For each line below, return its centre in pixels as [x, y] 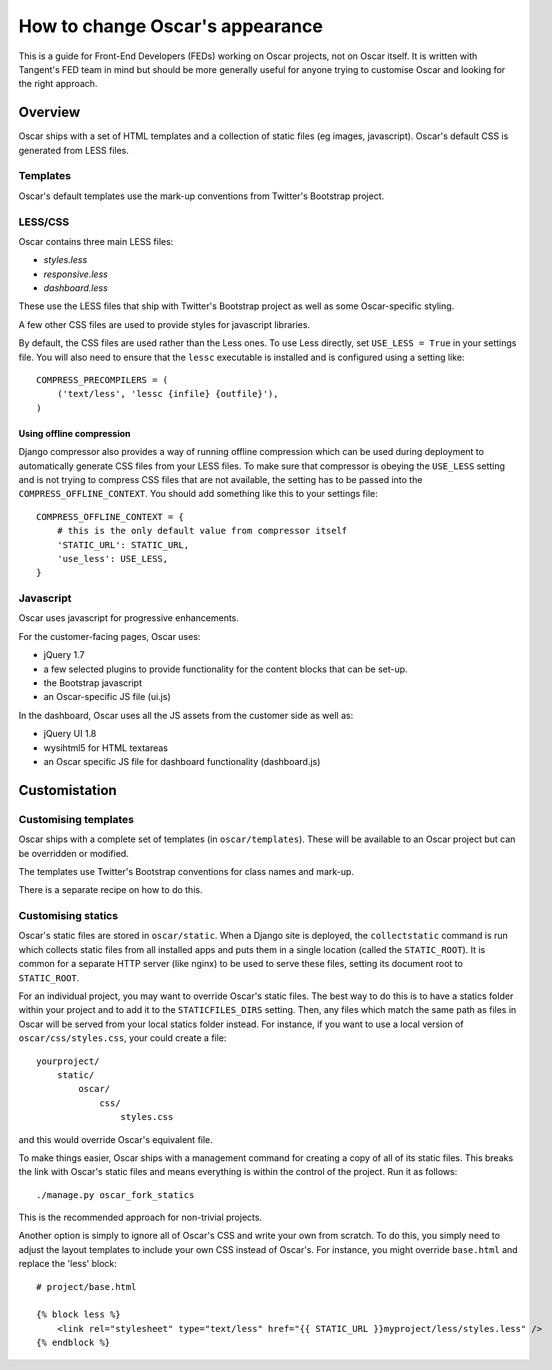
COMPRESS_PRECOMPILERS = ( [102, 380]
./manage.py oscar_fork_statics [115, 1194]
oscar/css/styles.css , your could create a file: [122, 1038]
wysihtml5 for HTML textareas [106, 747]
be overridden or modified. [73, 853]
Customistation [67, 790]
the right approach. [58, 84]
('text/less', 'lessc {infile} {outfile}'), [167, 394]
